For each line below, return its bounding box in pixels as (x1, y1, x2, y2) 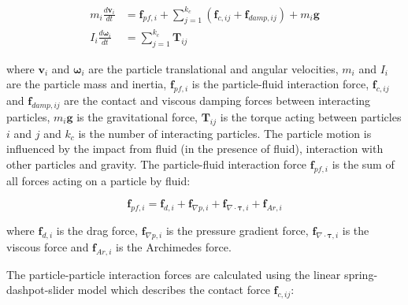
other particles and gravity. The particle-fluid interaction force (6, 155, 307, 172)
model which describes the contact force (77, 281, 270, 298)
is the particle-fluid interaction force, (191, 76, 369, 92)
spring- (343, 266, 378, 282)
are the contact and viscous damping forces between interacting (64, 92, 371, 109)
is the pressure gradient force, (165, 222, 309, 239)
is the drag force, (56, 222, 138, 239)
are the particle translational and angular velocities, (88, 60, 339, 76)
